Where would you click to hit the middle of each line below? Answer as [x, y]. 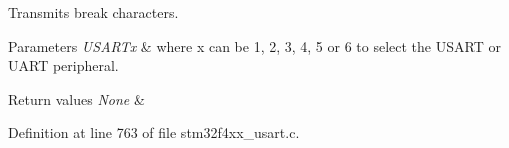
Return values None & [76, 98]
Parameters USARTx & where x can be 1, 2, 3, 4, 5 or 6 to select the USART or [254, 45]
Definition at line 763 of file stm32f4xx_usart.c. [154, 132]
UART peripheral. [63, 65]
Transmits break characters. [93, 12]
